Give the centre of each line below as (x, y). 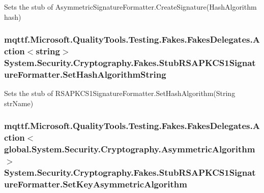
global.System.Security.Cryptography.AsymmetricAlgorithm (130, 149)
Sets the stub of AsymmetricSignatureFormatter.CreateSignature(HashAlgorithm (130, 7)
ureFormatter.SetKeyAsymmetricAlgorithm (96, 184)
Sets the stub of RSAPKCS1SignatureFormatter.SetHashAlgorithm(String (120, 93)
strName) (19, 103)
